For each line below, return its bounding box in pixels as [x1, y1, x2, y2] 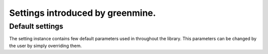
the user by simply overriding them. [9, 43, 82, 49]
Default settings [9, 22, 64, 31]
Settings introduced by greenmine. [9, 7, 156, 18]
